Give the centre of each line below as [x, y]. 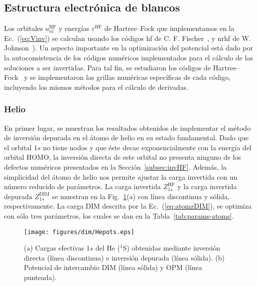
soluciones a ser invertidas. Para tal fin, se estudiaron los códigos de [108, 67]
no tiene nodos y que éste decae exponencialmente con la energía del [147, 147]
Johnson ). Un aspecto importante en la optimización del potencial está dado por [128, 48]
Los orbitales [24, 28]
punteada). [40, 277]
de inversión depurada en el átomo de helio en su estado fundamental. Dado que [126, 138]
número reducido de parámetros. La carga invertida [82, 186]
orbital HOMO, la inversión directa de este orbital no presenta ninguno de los [123, 157]
